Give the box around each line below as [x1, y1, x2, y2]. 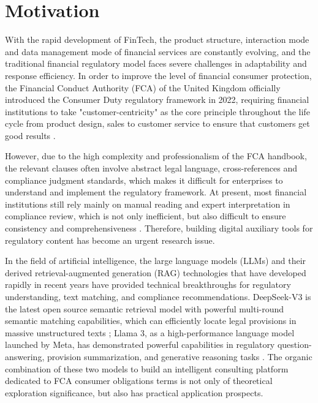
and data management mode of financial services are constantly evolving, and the [5, 45, 311, 58]
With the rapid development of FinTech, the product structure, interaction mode [5, 33, 309, 46]
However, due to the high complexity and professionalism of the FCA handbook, [5, 149, 307, 162]
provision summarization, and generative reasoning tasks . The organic [47, 350, 312, 363]
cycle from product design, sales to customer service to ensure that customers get [5, 117, 310, 130]
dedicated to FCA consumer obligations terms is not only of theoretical [5, 374, 273, 387]
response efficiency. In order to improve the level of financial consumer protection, [5, 69, 312, 81]
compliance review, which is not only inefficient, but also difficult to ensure [5, 209, 286, 222]
